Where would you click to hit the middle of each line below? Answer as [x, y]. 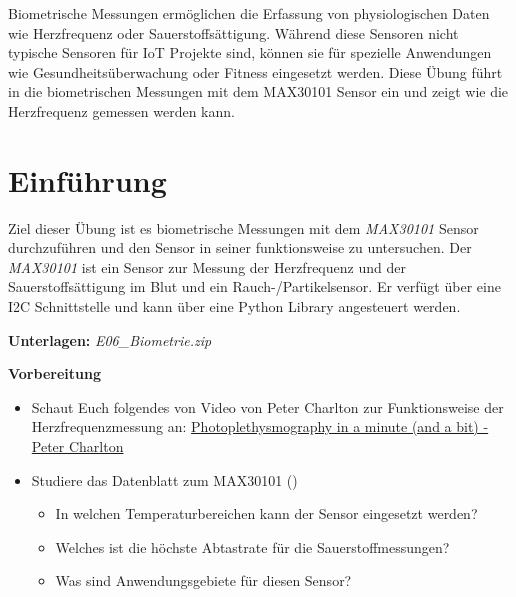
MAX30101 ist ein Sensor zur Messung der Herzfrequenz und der [207, 266]
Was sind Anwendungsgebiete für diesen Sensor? [203, 580]
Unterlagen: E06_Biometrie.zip [110, 339]
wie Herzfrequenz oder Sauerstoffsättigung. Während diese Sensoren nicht [233, 32]
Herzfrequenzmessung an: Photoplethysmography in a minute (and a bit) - [260, 426]
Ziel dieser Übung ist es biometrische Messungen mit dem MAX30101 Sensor [243, 227]
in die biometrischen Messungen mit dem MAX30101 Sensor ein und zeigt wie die [258, 91]
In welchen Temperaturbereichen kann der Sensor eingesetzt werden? [266, 513]
